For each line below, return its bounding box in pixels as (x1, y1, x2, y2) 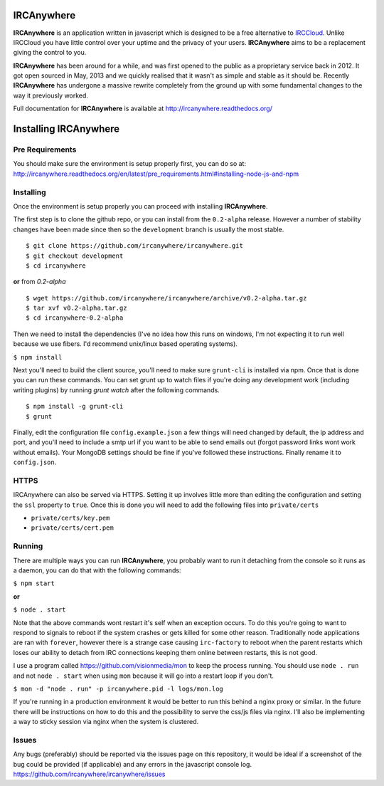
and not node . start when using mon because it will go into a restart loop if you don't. (13, 671, 274, 680)
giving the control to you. (13, 48, 87, 57)
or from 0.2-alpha (13, 278, 66, 286)
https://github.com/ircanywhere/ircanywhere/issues (13, 770, 166, 778)
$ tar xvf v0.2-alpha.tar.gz (26, 304, 127, 313)
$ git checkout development (26, 251, 124, 260)
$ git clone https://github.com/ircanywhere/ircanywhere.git (26, 242, 243, 250)
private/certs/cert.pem (31, 524, 114, 532)
